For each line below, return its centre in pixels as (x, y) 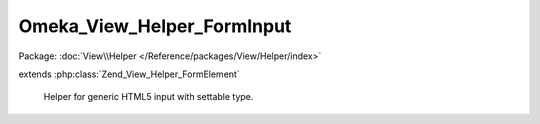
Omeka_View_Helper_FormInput (155, 26)
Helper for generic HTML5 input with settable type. (148, 97)
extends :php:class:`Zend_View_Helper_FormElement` (129, 74)
